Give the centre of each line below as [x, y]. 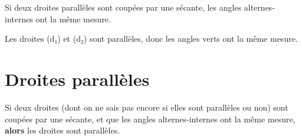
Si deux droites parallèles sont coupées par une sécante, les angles [123, 7]
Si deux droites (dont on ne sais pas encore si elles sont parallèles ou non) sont [147, 107]
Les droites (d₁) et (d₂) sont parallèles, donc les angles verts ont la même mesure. [151, 39]
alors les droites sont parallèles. [63, 130]
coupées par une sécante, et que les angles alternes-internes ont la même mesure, [150, 119]
